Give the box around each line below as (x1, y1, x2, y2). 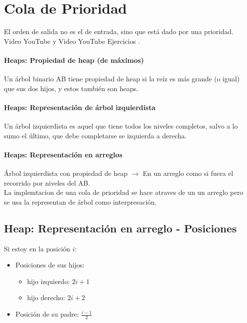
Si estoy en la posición (4, 243, 70, 253)
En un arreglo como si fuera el (143, 168, 233, 178)
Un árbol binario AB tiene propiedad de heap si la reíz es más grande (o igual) (4, 74, 240, 84)
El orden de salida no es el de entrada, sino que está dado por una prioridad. (4, 26, 234, 37)
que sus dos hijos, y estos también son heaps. (4, 83, 139, 93)
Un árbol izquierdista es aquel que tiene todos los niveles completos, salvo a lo (4, 121, 238, 131)
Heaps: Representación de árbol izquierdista (4, 102, 156, 112)
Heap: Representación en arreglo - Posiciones (4, 220, 237, 235)
